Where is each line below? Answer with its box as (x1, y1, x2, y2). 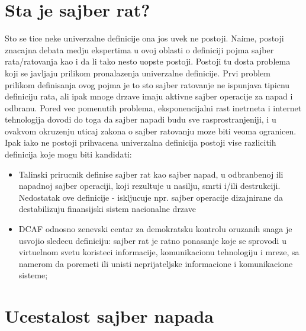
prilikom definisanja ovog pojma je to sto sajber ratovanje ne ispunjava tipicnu (5, 78, 290, 91)
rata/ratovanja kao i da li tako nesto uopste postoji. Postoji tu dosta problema (5, 55, 291, 68)
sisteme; (18, 269, 48, 281)
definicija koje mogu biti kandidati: (5, 148, 132, 160)
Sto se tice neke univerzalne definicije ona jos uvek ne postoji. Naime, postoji (5, 32, 284, 44)
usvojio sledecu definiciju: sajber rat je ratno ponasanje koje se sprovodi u (18, 234, 286, 246)
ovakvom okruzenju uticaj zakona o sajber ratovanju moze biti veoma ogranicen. (5, 124, 297, 137)
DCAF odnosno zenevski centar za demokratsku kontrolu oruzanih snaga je (18, 223, 292, 235)
